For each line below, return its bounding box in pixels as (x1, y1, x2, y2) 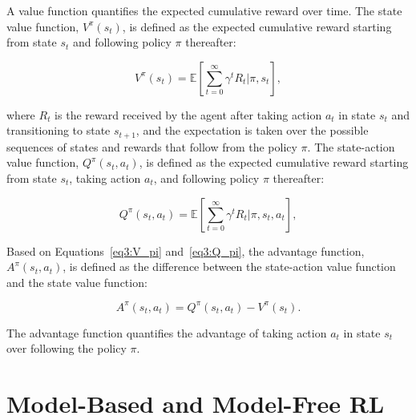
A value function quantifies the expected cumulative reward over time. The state (6, 2, 402, 18)
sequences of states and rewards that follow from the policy (6, 138, 297, 155)
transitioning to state (6, 122, 111, 139)
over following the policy (6, 340, 127, 357)
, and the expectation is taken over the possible (135, 122, 369, 139)
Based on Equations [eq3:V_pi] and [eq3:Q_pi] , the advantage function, (6, 242, 365, 259)
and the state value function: (6, 273, 147, 290)
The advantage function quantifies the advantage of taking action (6, 324, 327, 341)
